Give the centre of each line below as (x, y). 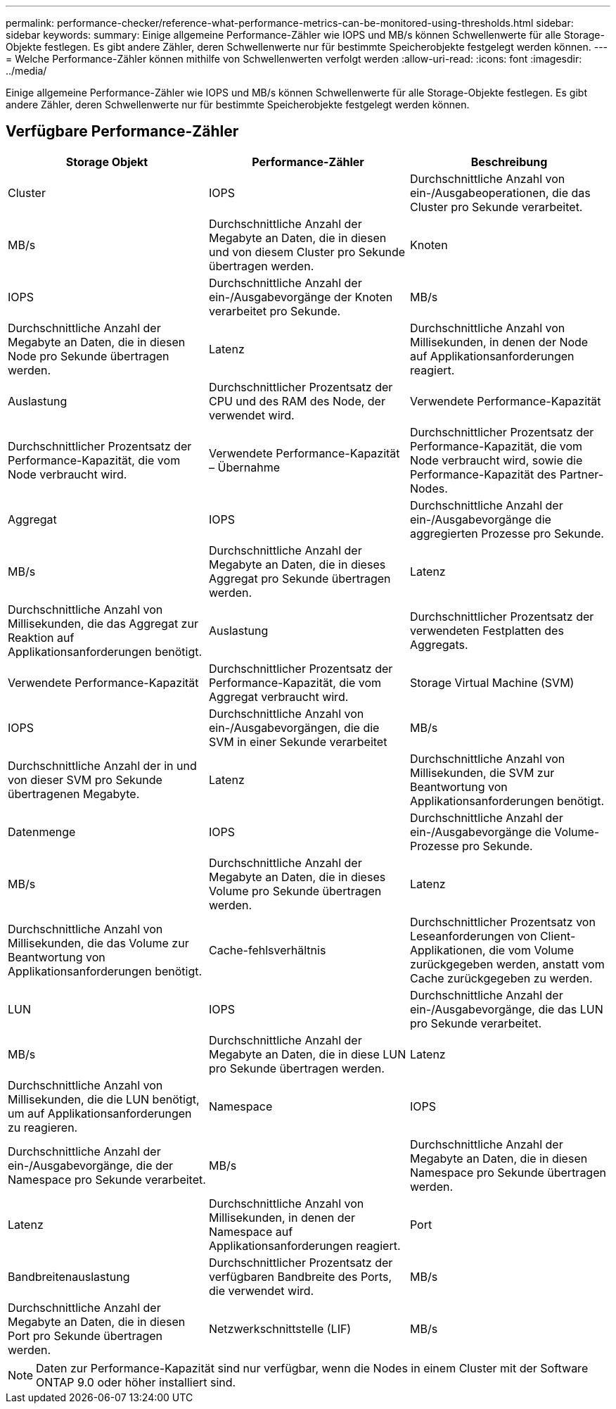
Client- (558, 936)
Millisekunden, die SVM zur (482, 772)
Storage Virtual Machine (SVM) (492, 682)
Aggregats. (439, 644)
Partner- (582, 474)
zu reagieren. (43, 1127)
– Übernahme (244, 467)
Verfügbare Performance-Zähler (122, 132)
